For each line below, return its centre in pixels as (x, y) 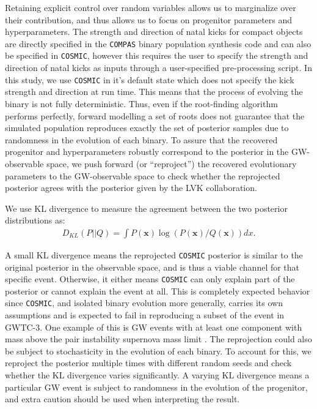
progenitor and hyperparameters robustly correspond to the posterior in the (147, 152)
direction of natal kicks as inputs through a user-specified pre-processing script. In (158, 68)
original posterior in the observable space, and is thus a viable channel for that (152, 267)
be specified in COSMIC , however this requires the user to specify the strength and (157, 55)
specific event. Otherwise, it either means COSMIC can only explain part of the (150, 279)
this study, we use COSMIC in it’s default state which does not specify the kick (150, 79)
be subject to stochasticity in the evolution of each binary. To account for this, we (158, 351)
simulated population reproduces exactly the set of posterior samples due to (147, 128)
